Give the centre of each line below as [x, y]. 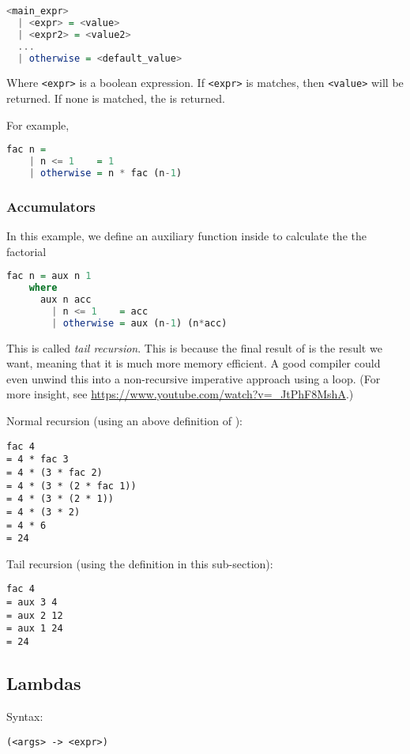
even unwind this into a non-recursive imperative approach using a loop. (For [194, 378]
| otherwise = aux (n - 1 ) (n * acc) [139, 323]
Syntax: [25, 716]
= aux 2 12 [35, 615]
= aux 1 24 [35, 629]
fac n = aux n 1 [49, 276]
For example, [38, 124]
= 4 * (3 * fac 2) [55, 472]
